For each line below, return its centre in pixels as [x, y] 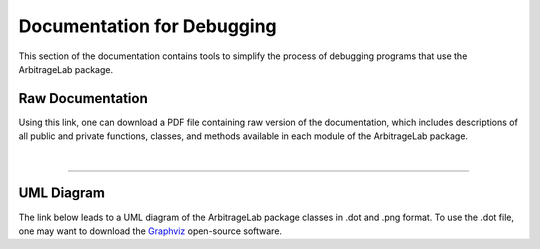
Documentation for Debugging [147, 26]
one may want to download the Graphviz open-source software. [150, 231]
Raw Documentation [83, 98]
